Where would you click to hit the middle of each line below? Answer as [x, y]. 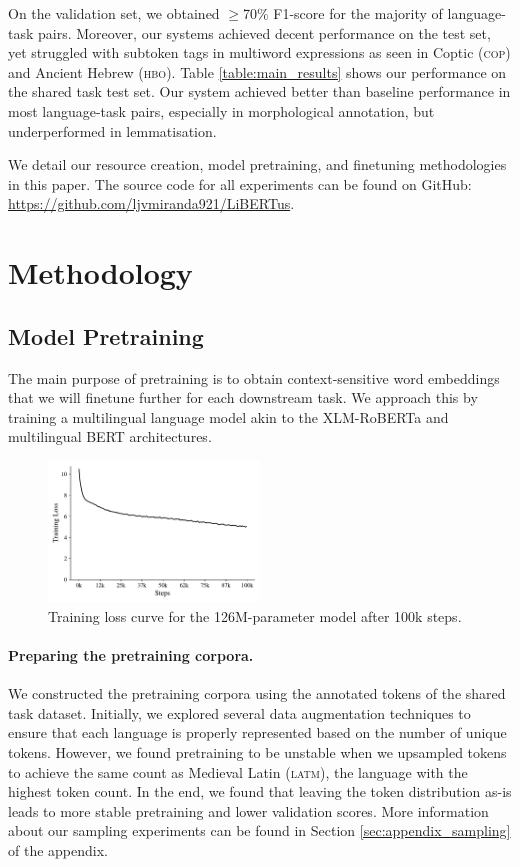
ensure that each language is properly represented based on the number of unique [257, 732]
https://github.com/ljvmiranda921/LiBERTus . [151, 203]
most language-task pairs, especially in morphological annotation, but [221, 110]
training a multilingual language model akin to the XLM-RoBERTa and [228, 416]
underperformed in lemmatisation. [112, 130]
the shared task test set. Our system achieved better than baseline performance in [259, 91]
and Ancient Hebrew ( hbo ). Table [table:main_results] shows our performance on [257, 71]
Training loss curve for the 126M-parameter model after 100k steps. [255, 615]
